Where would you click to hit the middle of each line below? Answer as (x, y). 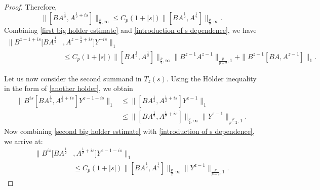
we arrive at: (24, 141)
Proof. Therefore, (31, 7)
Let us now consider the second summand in (73, 78)
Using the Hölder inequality (214, 78)
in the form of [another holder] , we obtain (69, 88)
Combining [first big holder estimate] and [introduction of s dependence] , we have (130, 30)
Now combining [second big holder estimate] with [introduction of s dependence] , (129, 131)
